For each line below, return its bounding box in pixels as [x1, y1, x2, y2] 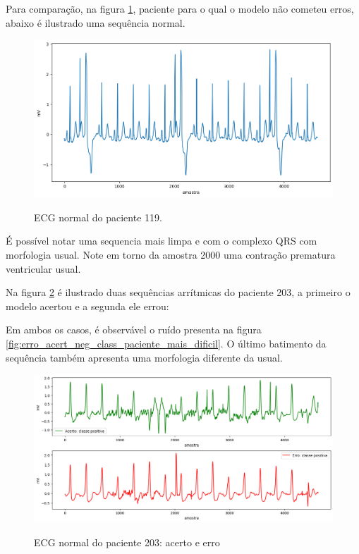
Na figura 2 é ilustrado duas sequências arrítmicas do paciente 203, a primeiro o [6, 285, 351, 300]
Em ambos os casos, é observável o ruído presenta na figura [6, 322, 262, 337]
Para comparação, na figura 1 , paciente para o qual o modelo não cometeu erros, [6, 1, 354, 16]
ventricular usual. [6, 261, 81, 276]
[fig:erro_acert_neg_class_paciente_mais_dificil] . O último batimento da [6, 336, 327, 351]
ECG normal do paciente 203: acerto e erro [34, 534, 220, 549]
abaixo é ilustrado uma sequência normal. [6, 15, 185, 30]
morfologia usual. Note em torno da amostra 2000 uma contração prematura [6, 247, 336, 262]
